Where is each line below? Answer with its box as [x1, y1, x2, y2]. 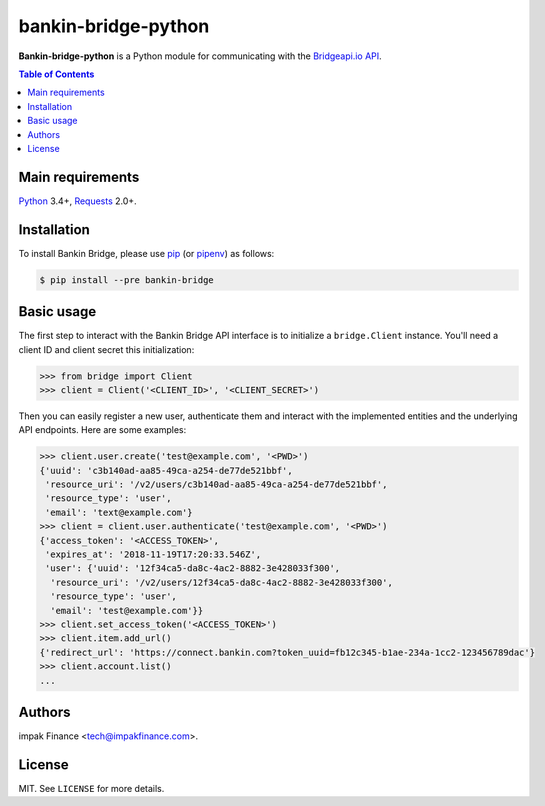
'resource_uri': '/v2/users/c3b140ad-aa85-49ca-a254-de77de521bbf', [45, 479, 388, 490]
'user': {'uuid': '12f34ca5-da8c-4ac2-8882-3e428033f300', [45, 563, 341, 574]
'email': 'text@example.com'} [45, 506, 194, 518]
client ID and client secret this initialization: [18, 343, 195, 355]
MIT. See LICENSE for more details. [18, 782, 165, 794]
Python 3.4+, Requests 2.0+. [18, 195, 137, 207]
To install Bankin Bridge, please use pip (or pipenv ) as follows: [18, 247, 275, 259]
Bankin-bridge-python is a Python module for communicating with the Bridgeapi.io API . [18, 50, 382, 62]
